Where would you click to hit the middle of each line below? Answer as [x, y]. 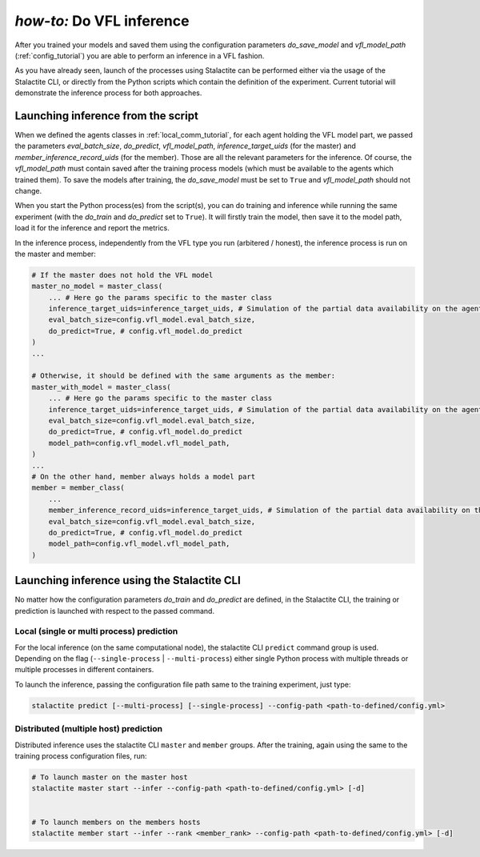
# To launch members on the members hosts [116, 822]
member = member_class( [78, 488]
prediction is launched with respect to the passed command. [115, 611]
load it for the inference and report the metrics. [92, 228]
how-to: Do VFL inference [102, 21]
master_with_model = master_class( [101, 387]
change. [28, 190]
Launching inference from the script [107, 116]
